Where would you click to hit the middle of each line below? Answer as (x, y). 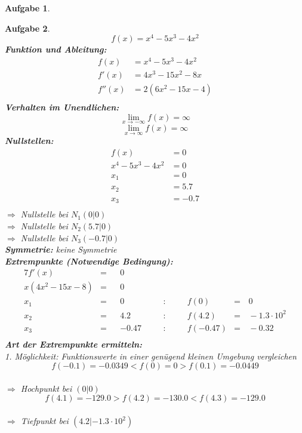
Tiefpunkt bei (44, 421)
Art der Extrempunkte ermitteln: (74, 344)
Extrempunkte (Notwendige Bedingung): (89, 261)
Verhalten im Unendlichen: (62, 107)
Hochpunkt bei (46, 388)
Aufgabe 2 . (27, 28)
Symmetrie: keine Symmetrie (61, 249)
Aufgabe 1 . (27, 8)
